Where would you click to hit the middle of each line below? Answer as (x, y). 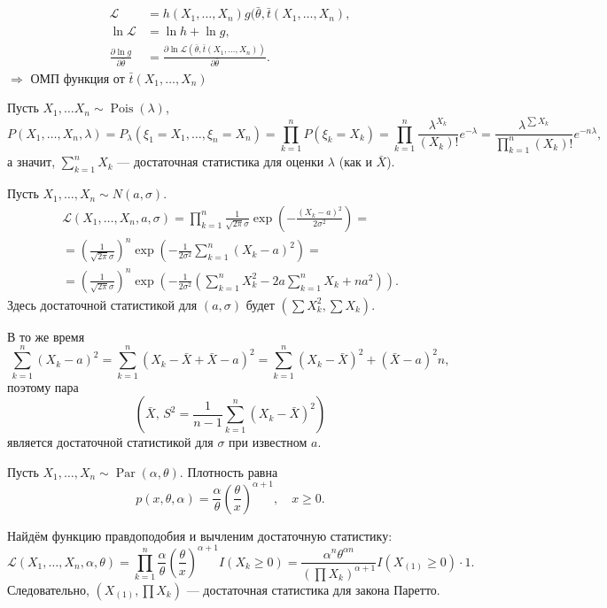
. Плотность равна (229, 471)
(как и (355, 162)
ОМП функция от (78, 77)
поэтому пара (43, 386)
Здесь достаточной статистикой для (102, 304)
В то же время (46, 336)
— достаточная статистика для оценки (221, 162)
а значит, (31, 162)
